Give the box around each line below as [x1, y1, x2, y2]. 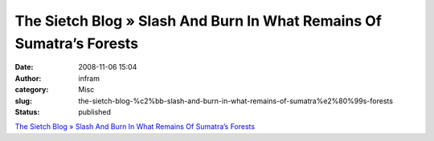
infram [78, 73, 100, 83]
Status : [14, 107, 40, 116]
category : [14, 85, 49, 95]
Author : [14, 73, 42, 83]
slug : [14, 96, 32, 106]
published [78, 107, 112, 116]
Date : [14, 62, 34, 72]
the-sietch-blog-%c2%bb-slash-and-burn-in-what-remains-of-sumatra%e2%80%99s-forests [78, 96, 394, 106]
